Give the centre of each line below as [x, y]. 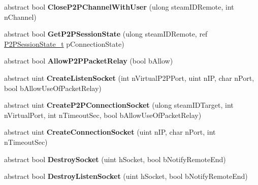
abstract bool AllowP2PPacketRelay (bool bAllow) [89, 61]
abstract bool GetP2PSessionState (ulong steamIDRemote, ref [106, 34]
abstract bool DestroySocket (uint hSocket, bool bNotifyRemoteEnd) [115, 159]
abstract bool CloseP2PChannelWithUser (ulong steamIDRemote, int [119, 7]
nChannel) [20, 17]
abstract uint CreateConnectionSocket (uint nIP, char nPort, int [110, 132]
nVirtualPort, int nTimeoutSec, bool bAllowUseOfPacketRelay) [103, 115]
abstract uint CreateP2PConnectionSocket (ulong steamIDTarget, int [119, 105]
